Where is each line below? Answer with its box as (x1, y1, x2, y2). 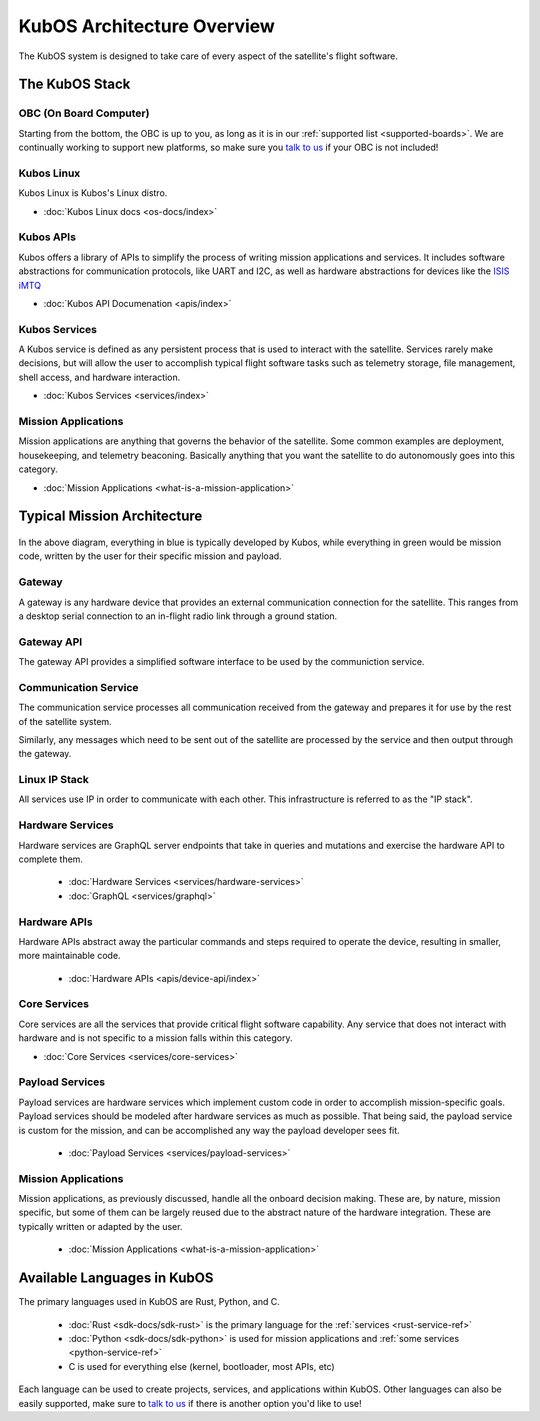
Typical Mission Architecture (18, 508, 203, 525)
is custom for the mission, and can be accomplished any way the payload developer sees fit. (18, 1124, 400, 1136)
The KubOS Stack (18, 76, 131, 93)
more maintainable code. (18, 950, 121, 962)
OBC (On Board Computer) (18, 106, 150, 120)
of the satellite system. (18, 715, 112, 727)
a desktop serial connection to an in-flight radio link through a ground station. (18, 610, 338, 622)
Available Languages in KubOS (18, 1270, 214, 1287)
